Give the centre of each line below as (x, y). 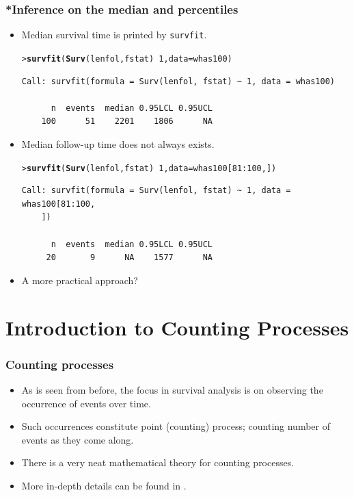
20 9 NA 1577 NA (129, 258)
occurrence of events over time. (86, 403)
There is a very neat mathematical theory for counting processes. (158, 462)
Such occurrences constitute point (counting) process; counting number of (176, 426)
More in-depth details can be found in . (104, 485)
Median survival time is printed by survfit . (114, 35)
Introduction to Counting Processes (177, 327)
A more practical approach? (80, 280)
